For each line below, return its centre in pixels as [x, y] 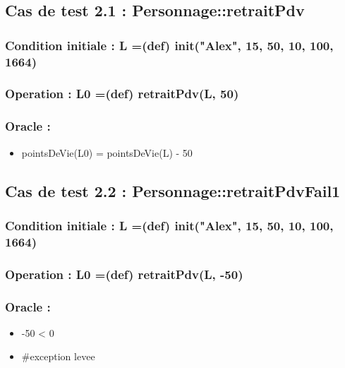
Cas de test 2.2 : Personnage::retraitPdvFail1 [173, 190]
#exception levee [58, 356]
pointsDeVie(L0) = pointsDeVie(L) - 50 [107, 152]
